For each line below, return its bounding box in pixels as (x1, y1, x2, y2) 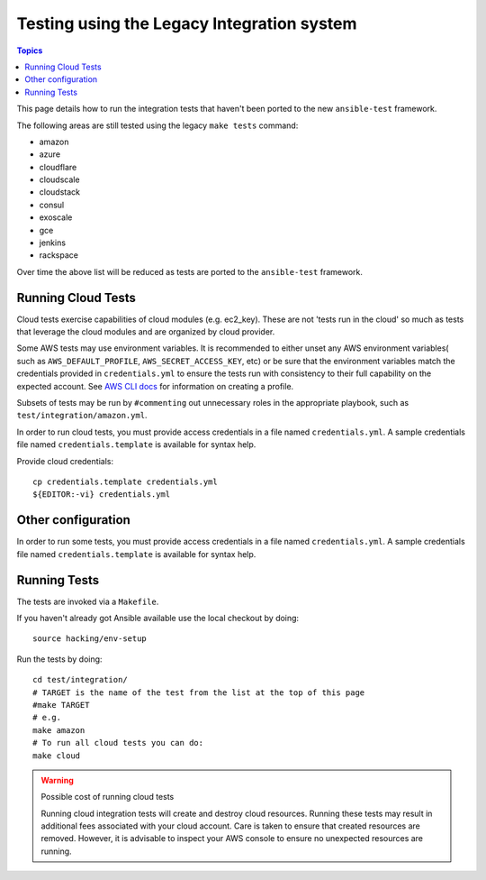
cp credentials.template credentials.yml (32, 477, 218, 487)
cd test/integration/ (32, 674, 128, 685)
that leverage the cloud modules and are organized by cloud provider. (16, 326, 275, 337)
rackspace (39, 250, 78, 261)
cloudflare (39, 161, 77, 172)
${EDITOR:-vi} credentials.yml (32, 490, 171, 500)
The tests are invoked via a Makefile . (16, 596, 159, 607)
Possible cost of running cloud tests (40, 792, 175, 802)
